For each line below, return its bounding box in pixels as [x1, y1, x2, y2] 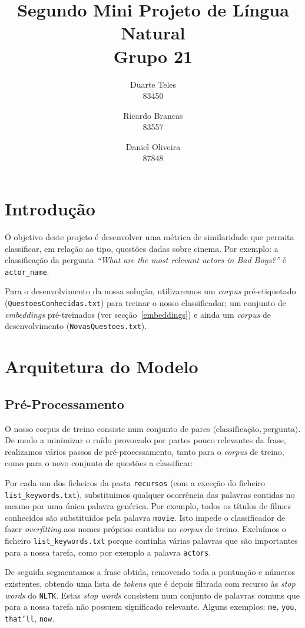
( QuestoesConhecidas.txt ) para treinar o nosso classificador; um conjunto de [5, 297, 286, 309]
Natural [121, 21, 185, 45]
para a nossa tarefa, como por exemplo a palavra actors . [5, 546, 211, 558]
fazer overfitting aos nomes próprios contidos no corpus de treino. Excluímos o [5, 523, 286, 535]
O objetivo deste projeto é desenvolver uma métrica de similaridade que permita [5, 231, 294, 242]
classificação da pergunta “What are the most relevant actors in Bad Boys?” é [5, 254, 287, 266]
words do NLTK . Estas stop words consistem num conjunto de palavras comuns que [5, 589, 300, 601]
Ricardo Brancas [123, 109, 183, 121]
